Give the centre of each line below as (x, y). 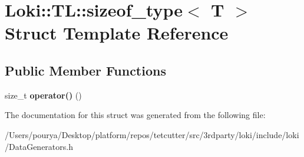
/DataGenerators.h (39, 146)
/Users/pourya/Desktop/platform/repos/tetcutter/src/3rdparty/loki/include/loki (152, 134)
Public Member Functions (85, 70)
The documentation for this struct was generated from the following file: (135, 115)
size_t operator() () (43, 95)
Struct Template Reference (117, 33)
